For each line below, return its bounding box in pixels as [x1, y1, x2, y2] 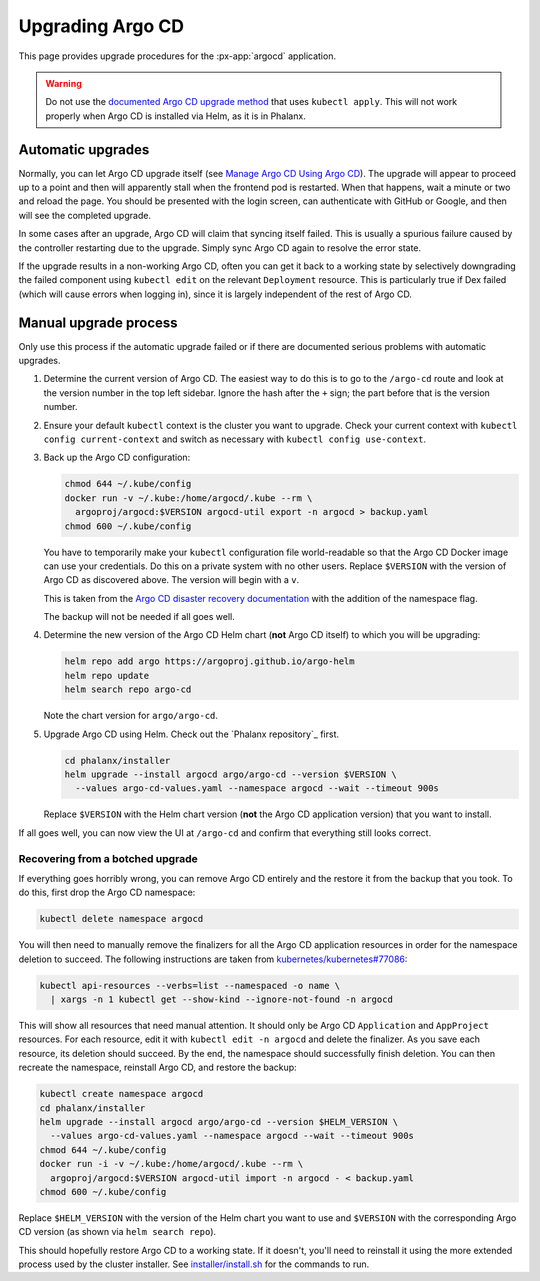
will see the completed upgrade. [18, 209, 152, 221]
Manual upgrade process [18, 314, 179, 331]
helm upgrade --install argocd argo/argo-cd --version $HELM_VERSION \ [39, 1116, 399, 1127]
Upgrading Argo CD [18, 15, 185, 37]
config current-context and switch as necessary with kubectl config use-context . [43, 433, 427, 445]
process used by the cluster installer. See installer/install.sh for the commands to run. [18, 1258, 370, 1270]
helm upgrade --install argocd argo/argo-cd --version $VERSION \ [64, 769, 397, 780]
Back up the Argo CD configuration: [43, 451, 191, 464]
